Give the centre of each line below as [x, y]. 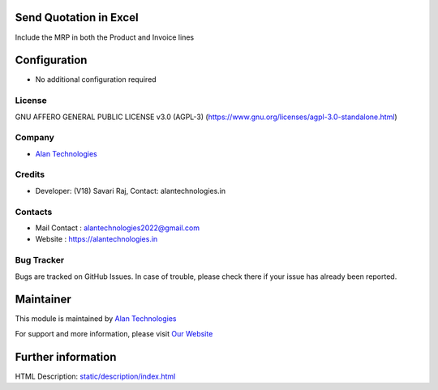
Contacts [34, 212]
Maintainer [43, 300]
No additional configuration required [96, 79]
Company [34, 138]
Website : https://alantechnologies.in [97, 239]
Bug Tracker [40, 260]
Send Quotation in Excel [77, 17]
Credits [30, 174]
